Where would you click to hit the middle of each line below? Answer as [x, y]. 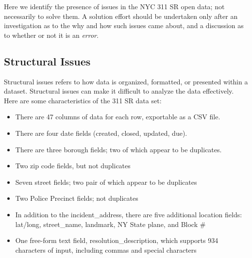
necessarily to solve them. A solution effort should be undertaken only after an [121, 16]
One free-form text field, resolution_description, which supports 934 [117, 240]
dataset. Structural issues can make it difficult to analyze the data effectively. [119, 91]
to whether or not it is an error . [51, 35]
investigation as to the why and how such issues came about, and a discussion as [124, 25]
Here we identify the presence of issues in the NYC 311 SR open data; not [114, 6]
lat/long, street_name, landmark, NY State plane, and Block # [110, 224]
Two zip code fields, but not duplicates [73, 166]
